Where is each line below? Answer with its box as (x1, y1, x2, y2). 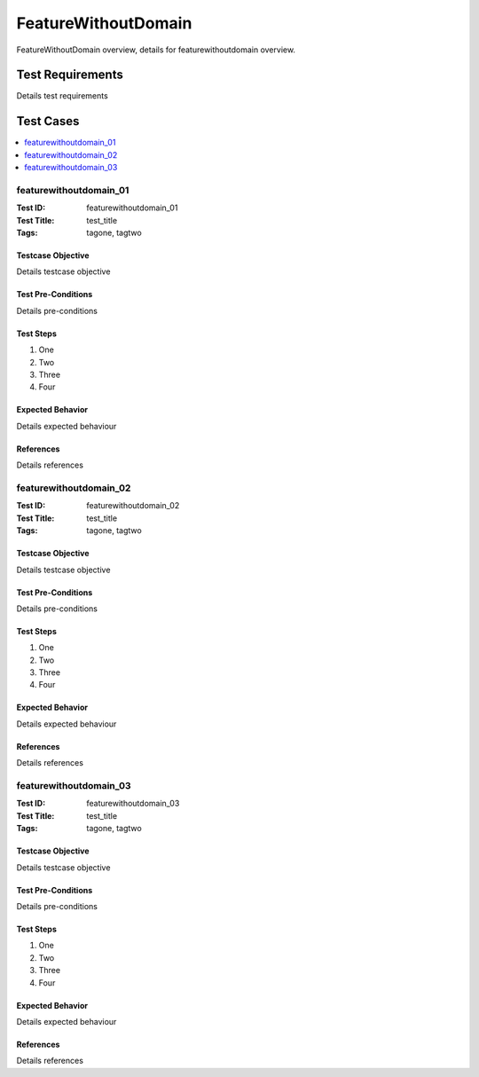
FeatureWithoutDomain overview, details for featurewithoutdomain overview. (16, 44, 296, 55)
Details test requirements (16, 90, 108, 101)
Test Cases (16, 114, 80, 129)
